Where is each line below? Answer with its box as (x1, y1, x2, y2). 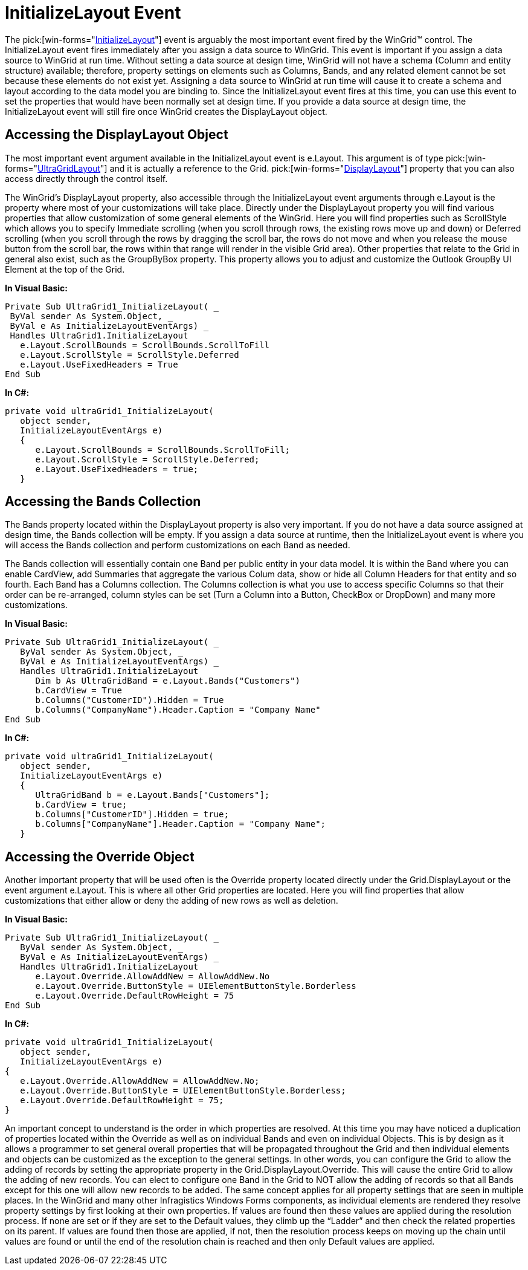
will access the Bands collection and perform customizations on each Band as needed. (5, 540, 350, 551)
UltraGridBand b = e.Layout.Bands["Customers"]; (35, 790, 270, 800)
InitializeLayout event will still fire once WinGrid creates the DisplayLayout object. (5, 106, 327, 117)
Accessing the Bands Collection (5, 494, 201, 510)
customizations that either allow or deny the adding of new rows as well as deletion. (5, 895, 338, 906)
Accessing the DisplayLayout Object (5, 127, 228, 143)
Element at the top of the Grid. (5, 264, 125, 274)
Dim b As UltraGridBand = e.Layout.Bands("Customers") (35, 676, 300, 686)
